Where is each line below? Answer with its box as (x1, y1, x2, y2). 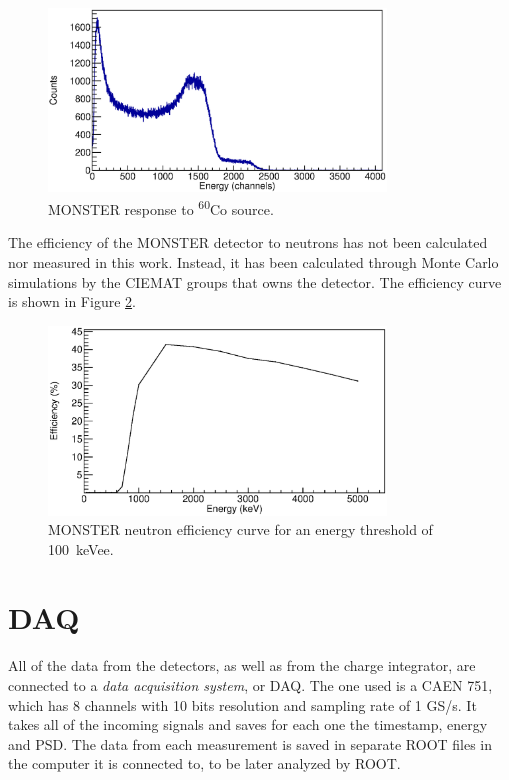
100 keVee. (48, 538, 114, 559)
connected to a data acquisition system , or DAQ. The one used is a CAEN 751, (8, 675, 493, 696)
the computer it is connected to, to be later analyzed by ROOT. (8, 753, 401, 774)
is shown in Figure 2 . (8, 291, 136, 312)
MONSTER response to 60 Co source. (48, 196, 274, 219)
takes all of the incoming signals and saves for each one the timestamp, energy (8, 714, 488, 735)
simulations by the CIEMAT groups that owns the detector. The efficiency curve (8, 271, 502, 292)
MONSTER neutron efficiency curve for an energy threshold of (48, 519, 433, 540)
